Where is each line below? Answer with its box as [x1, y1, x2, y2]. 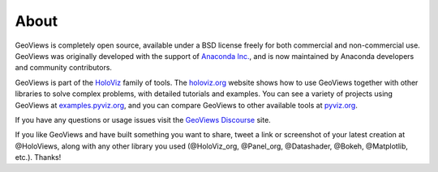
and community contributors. [15, 63, 113, 73]
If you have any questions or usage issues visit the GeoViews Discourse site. [15, 115, 271, 124]
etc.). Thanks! [15, 153, 62, 162]
